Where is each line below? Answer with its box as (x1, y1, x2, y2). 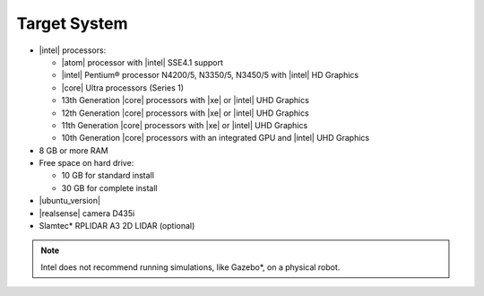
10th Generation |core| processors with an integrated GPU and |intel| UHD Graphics (61, 133, 370, 144)
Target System (16, 13, 128, 33)
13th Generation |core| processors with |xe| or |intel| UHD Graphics (61, 95, 309, 106)
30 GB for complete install (61, 182, 159, 193)
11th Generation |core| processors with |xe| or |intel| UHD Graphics (61, 119, 308, 130)
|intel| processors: (39, 45, 107, 56)
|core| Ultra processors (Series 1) (61, 82, 184, 93)
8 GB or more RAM (39, 144, 108, 156)
